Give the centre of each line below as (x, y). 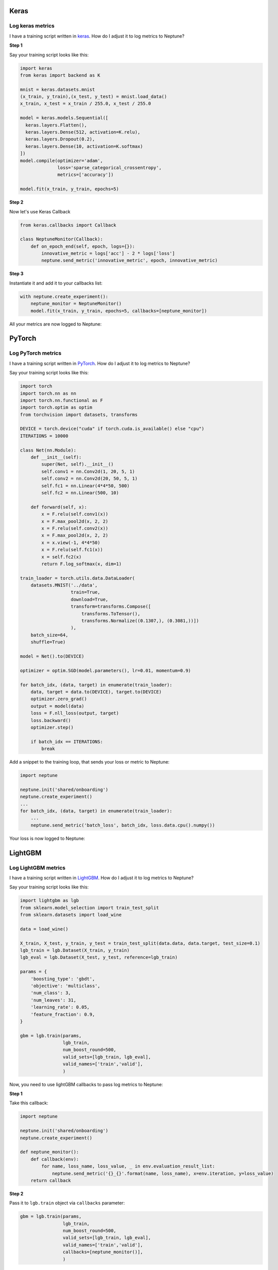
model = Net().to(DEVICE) (52, 656)
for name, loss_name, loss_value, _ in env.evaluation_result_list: (128, 1166)
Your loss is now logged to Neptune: (47, 838)
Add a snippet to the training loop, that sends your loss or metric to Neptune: (89, 762)
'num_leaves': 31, (53, 1000)
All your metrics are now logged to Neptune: (55, 324)
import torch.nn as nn (48, 393)
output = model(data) (57, 706)
